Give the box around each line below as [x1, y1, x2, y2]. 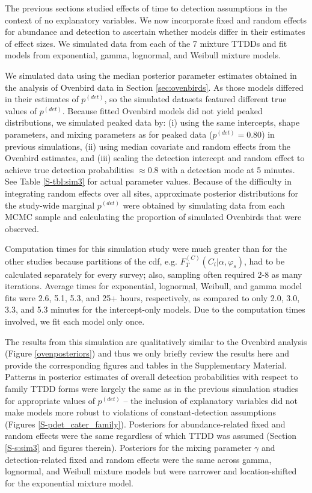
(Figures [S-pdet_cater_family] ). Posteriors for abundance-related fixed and [5, 417, 286, 430]
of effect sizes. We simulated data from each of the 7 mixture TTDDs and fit [5, 37, 287, 49]
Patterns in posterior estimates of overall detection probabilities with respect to [5, 370, 298, 383]
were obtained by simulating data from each [123, 198, 285, 211]
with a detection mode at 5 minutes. [161, 163, 295, 176]
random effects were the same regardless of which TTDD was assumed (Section [5, 429, 297, 442]
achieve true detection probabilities [5, 163, 134, 176]
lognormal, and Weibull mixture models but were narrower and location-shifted [5, 465, 297, 477]
